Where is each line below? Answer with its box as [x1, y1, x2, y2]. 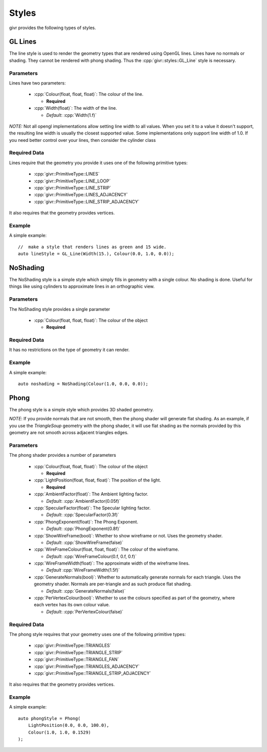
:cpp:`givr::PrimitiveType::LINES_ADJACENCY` [34, 192, 128, 198]
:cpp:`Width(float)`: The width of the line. [34, 105, 117, 111]
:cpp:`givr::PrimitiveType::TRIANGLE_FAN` [34, 657, 119, 663]
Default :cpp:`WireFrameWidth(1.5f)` [46, 567, 120, 573]
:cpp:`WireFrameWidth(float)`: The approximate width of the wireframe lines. [34, 560, 190, 566]
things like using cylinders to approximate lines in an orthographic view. [9, 283, 155, 289]
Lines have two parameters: [9, 80, 66, 86]
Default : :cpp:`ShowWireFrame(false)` [46, 539, 124, 545]
